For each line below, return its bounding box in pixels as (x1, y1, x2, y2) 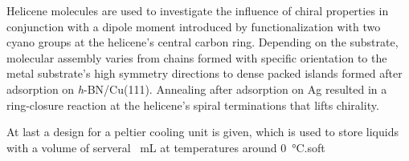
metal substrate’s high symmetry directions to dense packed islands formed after (6, 65, 403, 82)
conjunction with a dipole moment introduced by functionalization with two (6, 18, 381, 34)
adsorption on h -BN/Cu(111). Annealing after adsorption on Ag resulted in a (6, 80, 387, 97)
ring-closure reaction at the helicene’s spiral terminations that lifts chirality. (6, 96, 379, 113)
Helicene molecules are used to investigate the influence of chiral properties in (6, 2, 389, 18)
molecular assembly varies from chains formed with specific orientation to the (6, 49, 387, 66)
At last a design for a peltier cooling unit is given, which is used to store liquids (6, 123, 399, 140)
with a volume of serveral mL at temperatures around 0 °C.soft (6, 139, 325, 155)
